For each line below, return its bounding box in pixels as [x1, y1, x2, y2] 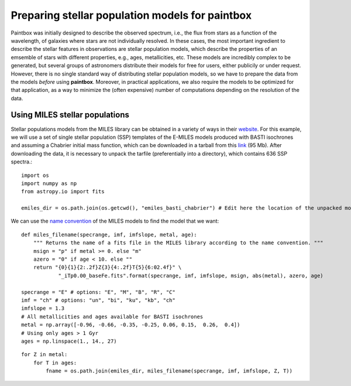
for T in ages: [33, 359, 77, 366]
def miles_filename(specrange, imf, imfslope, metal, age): [21, 231, 197, 238]
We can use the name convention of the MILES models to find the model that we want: [11, 217, 219, 225]
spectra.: [11, 158, 32, 165]
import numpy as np [21, 180, 77, 187]
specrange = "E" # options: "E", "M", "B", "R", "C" [21, 289, 175, 295]
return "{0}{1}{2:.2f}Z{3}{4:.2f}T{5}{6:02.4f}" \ [33, 264, 182, 271]
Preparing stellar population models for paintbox [11, 9, 252, 22]
